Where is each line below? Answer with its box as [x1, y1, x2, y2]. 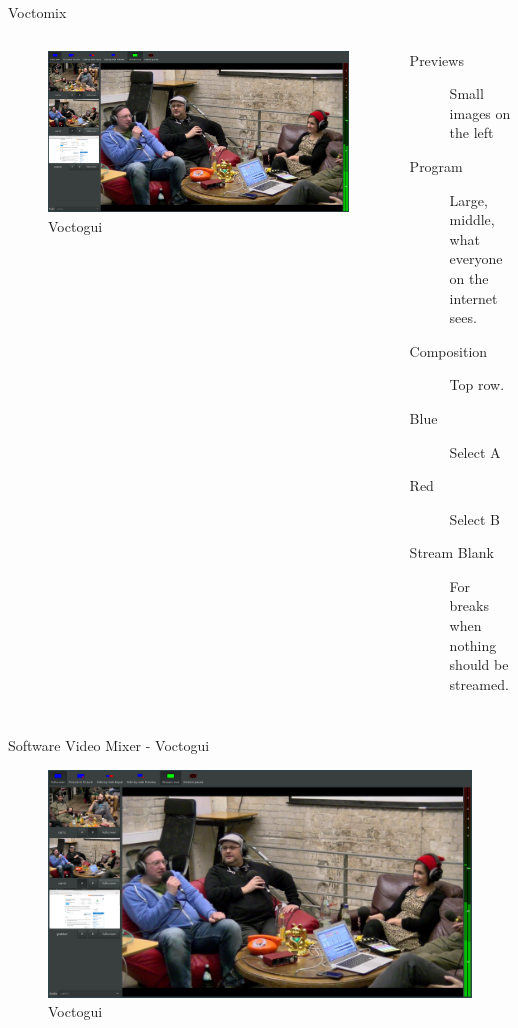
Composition [409, 340, 488, 361]
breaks [449, 595, 489, 616]
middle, [449, 209, 495, 230]
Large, [449, 189, 488, 210]
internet [449, 287, 498, 308]
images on [449, 102, 511, 123]
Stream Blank [409, 542, 494, 563]
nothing [449, 634, 497, 655]
